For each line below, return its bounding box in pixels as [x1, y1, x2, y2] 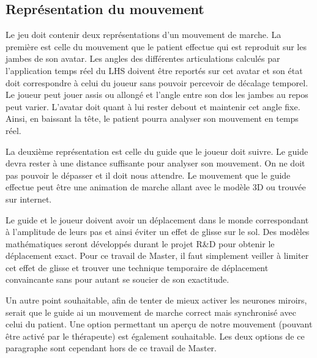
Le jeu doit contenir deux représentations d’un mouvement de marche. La [6, 28, 282, 41]
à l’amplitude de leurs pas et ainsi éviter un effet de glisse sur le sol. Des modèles [6, 225, 310, 238]
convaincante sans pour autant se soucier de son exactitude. [6, 273, 229, 286]
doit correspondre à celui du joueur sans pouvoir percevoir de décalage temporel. [6, 76, 308, 89]
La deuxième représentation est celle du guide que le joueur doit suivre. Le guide [6, 144, 308, 157]
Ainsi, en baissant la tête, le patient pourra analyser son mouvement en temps [6, 112, 299, 125]
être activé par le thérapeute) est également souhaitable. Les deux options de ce [6, 329, 305, 342]
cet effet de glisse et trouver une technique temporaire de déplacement [6, 261, 269, 274]
